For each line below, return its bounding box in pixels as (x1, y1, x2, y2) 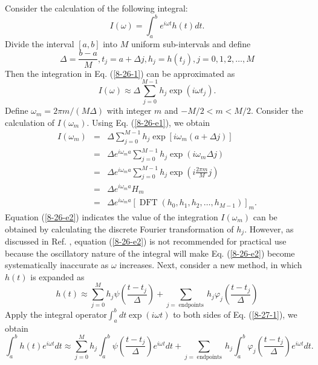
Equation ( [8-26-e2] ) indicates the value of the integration (5, 210, 218, 223)
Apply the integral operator (5, 307, 107, 320)
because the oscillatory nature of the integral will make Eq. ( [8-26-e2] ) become (5, 246, 295, 259)
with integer (106, 104, 152, 117)
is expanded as (30, 270, 85, 283)
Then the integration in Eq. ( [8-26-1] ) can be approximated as (5, 67, 235, 79)
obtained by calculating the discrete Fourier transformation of (5, 222, 234, 235)
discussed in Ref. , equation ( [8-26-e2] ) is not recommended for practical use (5, 234, 287, 247)
